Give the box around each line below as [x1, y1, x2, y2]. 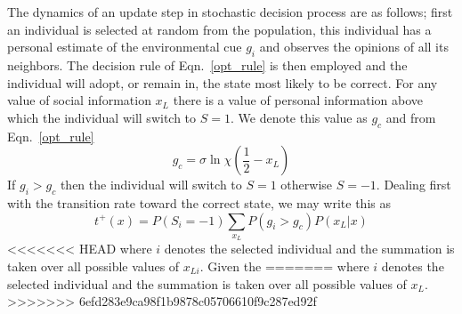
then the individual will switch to [60, 175, 242, 194]
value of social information [7, 91, 151, 109]
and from [385, 108, 436, 126]
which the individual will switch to [7, 108, 197, 126]
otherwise [280, 175, 333, 194]
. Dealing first [376, 175, 451, 194]
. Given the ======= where [199, 256, 369, 275]
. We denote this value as [230, 108, 368, 126]
